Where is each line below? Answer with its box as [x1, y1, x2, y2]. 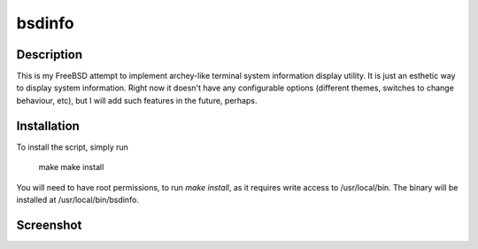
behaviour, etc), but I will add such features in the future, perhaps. [16, 95, 258, 105]
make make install [38, 162, 104, 173]
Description [16, 47, 83, 62]
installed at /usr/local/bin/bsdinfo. [16, 194, 139, 205]
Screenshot [16, 217, 82, 232]
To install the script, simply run [16, 142, 128, 152]
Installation [16, 118, 80, 133]
